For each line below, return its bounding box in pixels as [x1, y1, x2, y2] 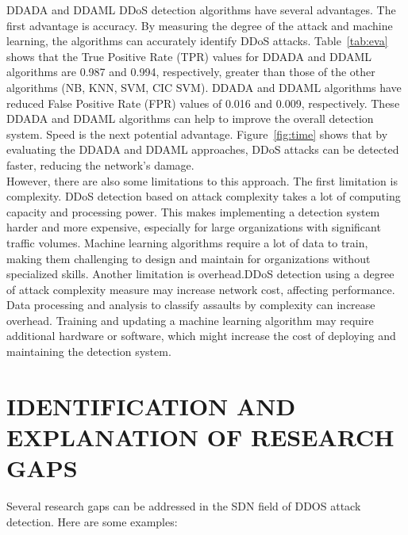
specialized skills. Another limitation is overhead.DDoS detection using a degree [6, 266, 395, 282]
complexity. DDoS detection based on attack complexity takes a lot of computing [6, 188, 401, 204]
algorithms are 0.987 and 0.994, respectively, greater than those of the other [6, 63, 375, 80]
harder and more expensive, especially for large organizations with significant [6, 219, 381, 235]
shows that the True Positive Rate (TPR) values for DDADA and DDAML [6, 48, 372, 64]
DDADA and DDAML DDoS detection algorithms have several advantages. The [6, 2, 396, 17]
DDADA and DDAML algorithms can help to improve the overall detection [6, 110, 374, 127]
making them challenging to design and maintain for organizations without [6, 250, 371, 266]
